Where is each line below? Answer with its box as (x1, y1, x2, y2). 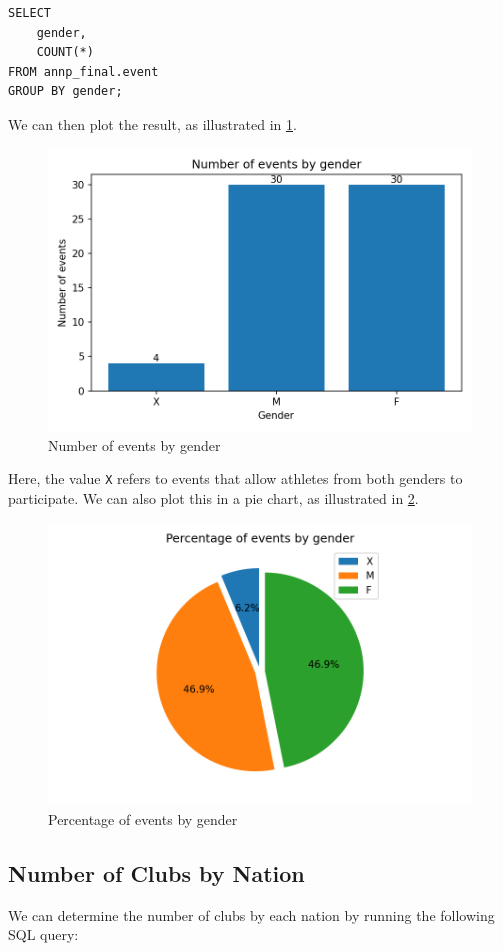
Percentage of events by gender (48, 808, 238, 829)
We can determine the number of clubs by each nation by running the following (8, 904, 495, 925)
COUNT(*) (36, 45, 94, 60)
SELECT (8, 6, 51, 20)
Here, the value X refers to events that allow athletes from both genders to (8, 468, 463, 489)
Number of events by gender (48, 434, 221, 455)
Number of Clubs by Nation (8, 857, 305, 888)
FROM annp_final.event (8, 64, 159, 79)
